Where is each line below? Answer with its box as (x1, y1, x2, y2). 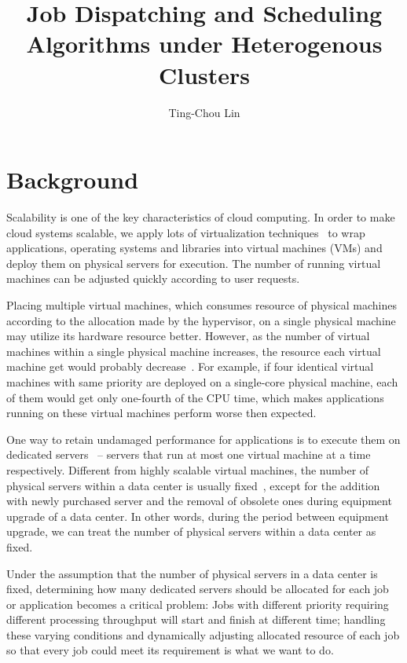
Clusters (158, 58, 251, 90)
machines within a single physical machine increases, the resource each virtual (6, 342, 381, 359)
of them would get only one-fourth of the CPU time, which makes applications (6, 389, 384, 405)
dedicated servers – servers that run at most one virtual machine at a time (6, 446, 371, 463)
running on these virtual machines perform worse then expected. (6, 405, 317, 421)
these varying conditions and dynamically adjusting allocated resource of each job (6, 626, 400, 643)
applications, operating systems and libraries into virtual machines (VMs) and (6, 240, 383, 256)
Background (6, 163, 139, 196)
